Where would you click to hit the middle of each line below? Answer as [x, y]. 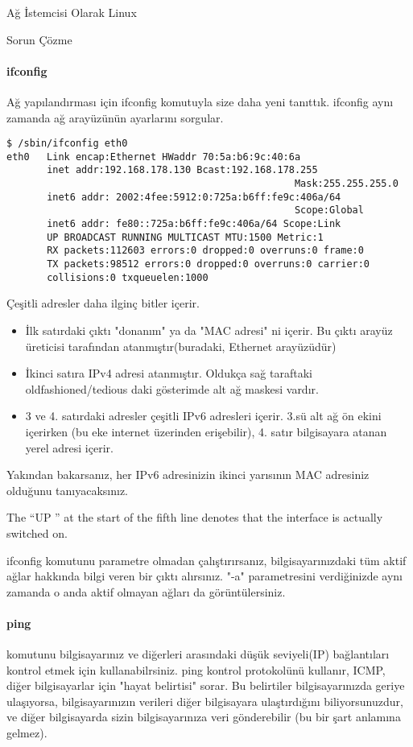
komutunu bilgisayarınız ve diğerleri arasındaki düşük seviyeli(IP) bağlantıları [198, 654]
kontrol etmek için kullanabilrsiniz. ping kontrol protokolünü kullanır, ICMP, [196, 669]
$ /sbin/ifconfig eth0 [67, 144]
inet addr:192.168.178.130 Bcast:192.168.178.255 [182, 170]
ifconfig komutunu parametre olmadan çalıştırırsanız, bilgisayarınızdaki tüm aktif [206, 560]
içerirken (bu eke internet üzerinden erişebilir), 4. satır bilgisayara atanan [206, 431]
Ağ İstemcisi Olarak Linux [72, 12]
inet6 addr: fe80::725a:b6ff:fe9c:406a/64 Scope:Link [194, 224]
